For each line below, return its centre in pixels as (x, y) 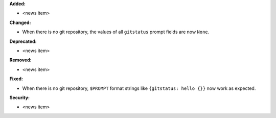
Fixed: (16, 79)
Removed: (20, 60)
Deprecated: (23, 41)
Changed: (20, 22)
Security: (20, 98)
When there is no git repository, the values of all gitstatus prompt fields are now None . (116, 32)
